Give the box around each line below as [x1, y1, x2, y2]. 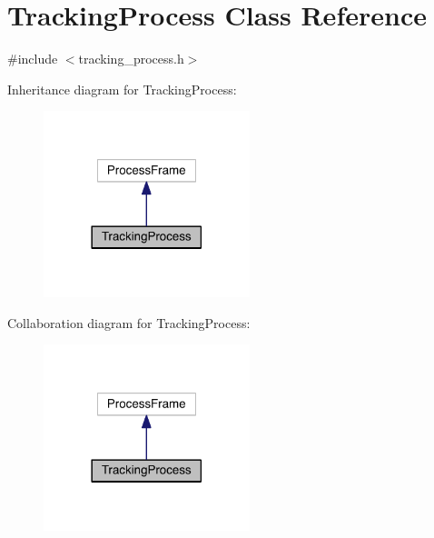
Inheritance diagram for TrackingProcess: [7, 79, 237, 98]
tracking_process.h [78, 49, 184, 68]
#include [7, 49, 58, 68]
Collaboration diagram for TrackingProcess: [7, 313, 251, 332]
